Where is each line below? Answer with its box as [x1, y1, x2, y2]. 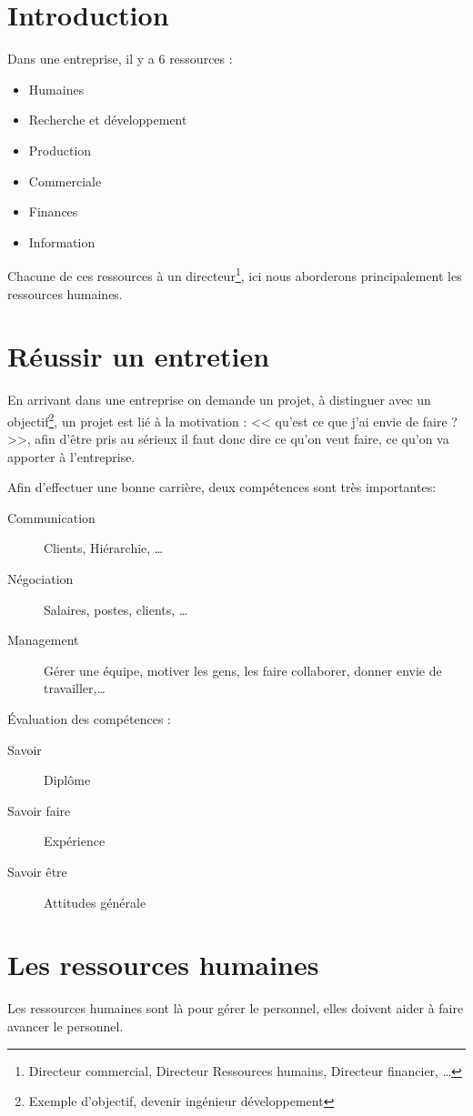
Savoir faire [7, 800, 71, 819]
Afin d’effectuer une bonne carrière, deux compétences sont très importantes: [7, 478, 437, 497]
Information [28, 232, 96, 251]
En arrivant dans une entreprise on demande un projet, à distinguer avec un [7, 390, 431, 409]
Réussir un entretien [7, 337, 270, 375]
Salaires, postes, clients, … [44, 599, 188, 618]
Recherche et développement [28, 110, 187, 129]
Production [28, 140, 92, 159]
